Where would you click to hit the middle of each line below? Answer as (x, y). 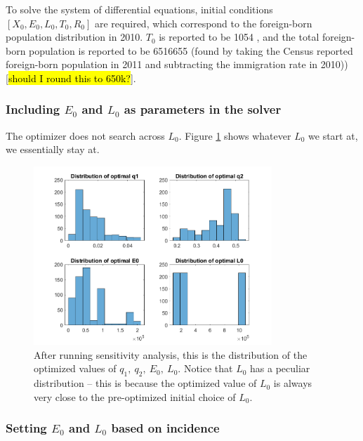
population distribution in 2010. (74, 37)
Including (33, 109)
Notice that (208, 368)
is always (293, 383)
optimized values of (75, 368)
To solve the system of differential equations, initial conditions (139, 9)
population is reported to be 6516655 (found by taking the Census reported (191, 50)
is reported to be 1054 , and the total (239, 37)
